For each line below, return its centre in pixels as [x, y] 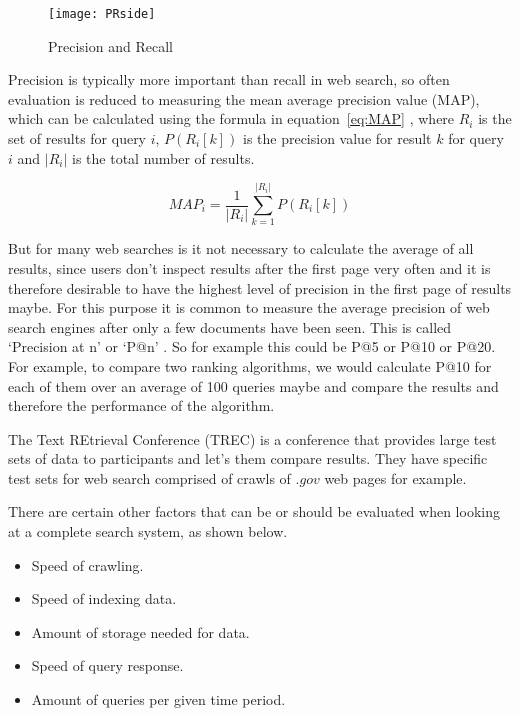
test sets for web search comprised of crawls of [149, 477]
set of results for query [77, 138]
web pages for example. [395, 477]
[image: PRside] [102, 14]
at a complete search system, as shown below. [148, 531]
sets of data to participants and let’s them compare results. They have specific [248, 458]
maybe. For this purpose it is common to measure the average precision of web [249, 307]
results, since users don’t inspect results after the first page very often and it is [249, 267]
